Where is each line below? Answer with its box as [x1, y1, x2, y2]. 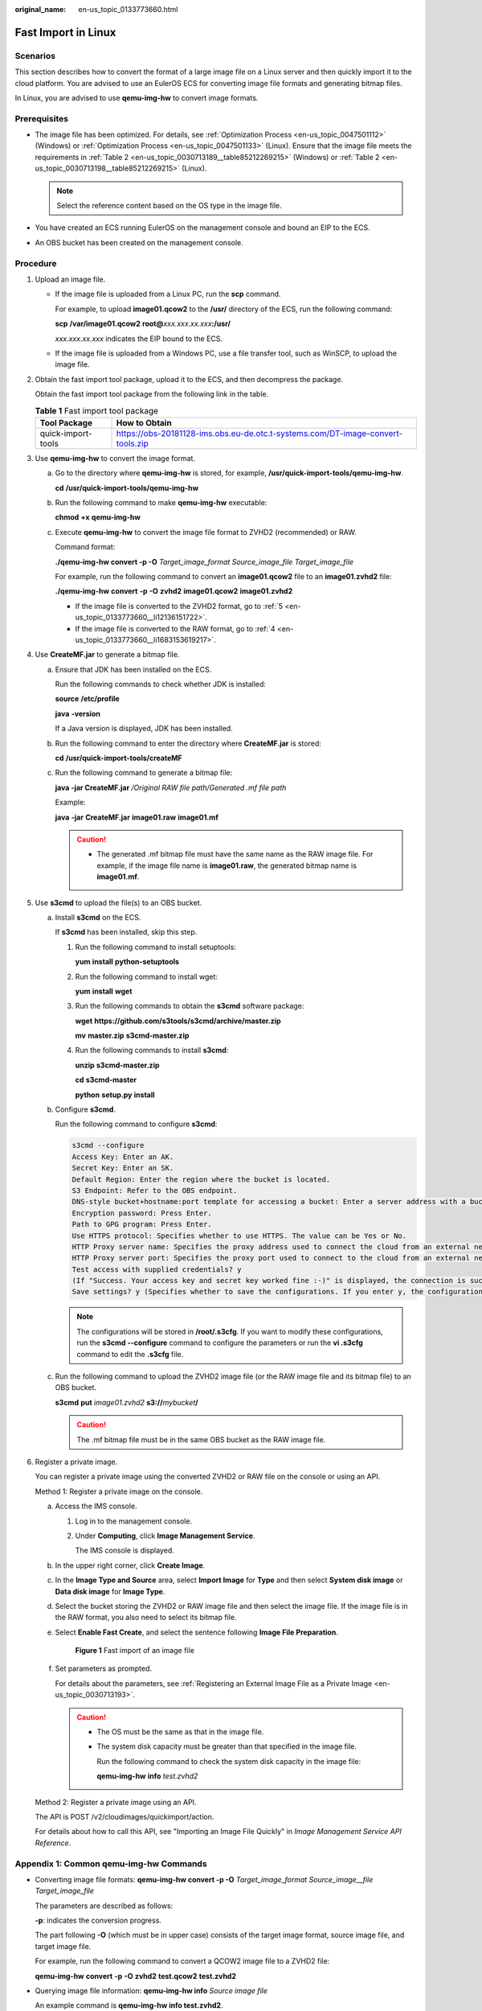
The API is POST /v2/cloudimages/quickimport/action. [35, 1812, 214, 1821]
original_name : [14, 5, 67, 14]
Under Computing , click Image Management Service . [75, 1531, 255, 1540]
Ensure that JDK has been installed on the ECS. [55, 664, 212, 674]
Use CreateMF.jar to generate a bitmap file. [35, 650, 180, 660]
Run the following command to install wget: [75, 972, 219, 981]
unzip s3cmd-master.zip [75, 1060, 160, 1070]
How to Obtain [116, 417, 172, 428]
